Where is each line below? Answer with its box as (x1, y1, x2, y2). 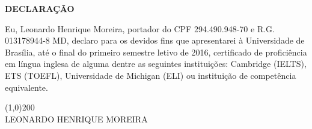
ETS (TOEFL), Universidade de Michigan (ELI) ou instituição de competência (5, 69, 296, 81)
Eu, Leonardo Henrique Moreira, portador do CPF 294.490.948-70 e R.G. (5, 22, 275, 35)
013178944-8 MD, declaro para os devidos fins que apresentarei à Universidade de (5, 34, 305, 47)
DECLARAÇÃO (5, 2, 75, 14)
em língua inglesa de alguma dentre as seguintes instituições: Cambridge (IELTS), (5, 57, 307, 70)
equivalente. (5, 81, 48, 93)
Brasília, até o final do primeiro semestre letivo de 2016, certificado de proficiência (5, 45, 307, 58)
